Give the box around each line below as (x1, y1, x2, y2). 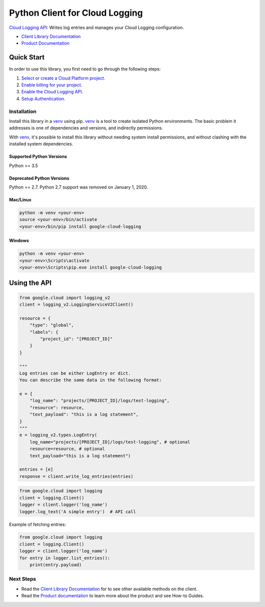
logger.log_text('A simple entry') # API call (19, 509, 136, 514)
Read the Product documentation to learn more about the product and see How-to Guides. (21, 593, 204, 599)
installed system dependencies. (9, 141, 74, 147)
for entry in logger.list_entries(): (19, 555, 110, 561)
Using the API (9, 279, 52, 287)
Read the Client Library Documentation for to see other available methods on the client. (21, 586, 198, 592)
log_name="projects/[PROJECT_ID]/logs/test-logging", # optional (29, 439, 190, 444)
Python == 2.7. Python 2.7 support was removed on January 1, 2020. (9, 184, 148, 190)
